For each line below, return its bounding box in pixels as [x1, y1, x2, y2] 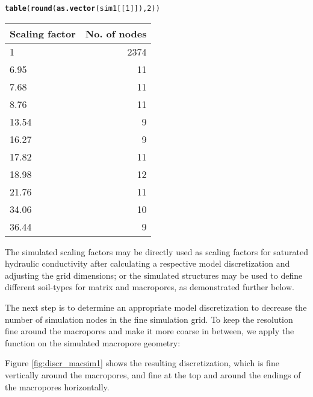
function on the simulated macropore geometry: [5, 336, 181, 349]
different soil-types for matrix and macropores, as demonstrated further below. [5, 281, 294, 293]
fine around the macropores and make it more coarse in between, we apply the [5, 325, 294, 337]
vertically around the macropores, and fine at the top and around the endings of [5, 369, 301, 381]
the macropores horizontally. [5, 380, 110, 393]
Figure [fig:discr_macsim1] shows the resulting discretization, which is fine [5, 357, 279, 369]
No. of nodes [85, 26, 147, 40]
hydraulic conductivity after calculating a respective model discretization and [5, 257, 290, 270]
